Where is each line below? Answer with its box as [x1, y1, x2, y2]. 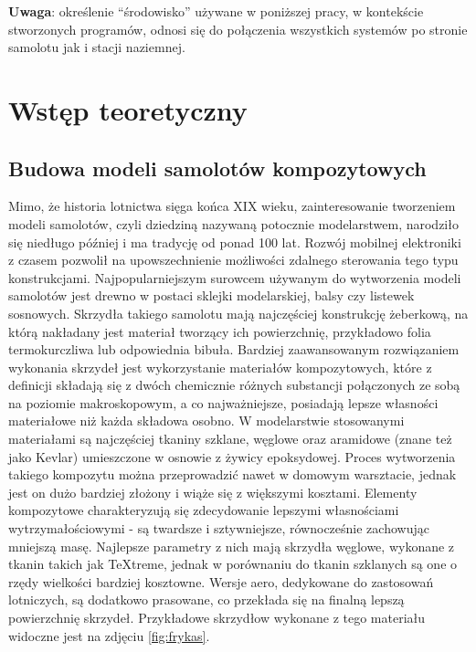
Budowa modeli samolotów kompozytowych [8, 153, 427, 182]
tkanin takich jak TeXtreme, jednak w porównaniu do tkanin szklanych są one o [8, 554, 458, 573]
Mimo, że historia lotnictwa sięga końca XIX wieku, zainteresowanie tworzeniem [8, 196, 456, 216]
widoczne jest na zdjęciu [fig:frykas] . [8, 626, 210, 645]
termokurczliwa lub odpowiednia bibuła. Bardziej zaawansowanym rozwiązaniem [8, 340, 460, 359]
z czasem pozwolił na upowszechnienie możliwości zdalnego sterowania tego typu [8, 250, 459, 269]
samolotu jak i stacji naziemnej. [8, 37, 185, 57]
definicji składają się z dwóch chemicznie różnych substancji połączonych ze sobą [8, 375, 460, 394]
